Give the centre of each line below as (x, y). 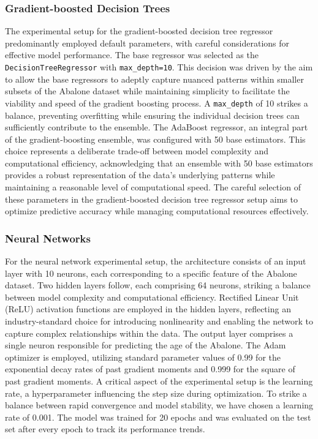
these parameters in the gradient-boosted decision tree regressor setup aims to (152, 199)
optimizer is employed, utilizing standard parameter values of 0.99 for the (143, 357)
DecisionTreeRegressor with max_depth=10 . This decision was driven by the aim (159, 67)
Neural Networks (48, 238)
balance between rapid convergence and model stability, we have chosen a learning (159, 405)
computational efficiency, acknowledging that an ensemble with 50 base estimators (159, 163)
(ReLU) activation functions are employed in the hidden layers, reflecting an (148, 309)
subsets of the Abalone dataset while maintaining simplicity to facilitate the (147, 91)
